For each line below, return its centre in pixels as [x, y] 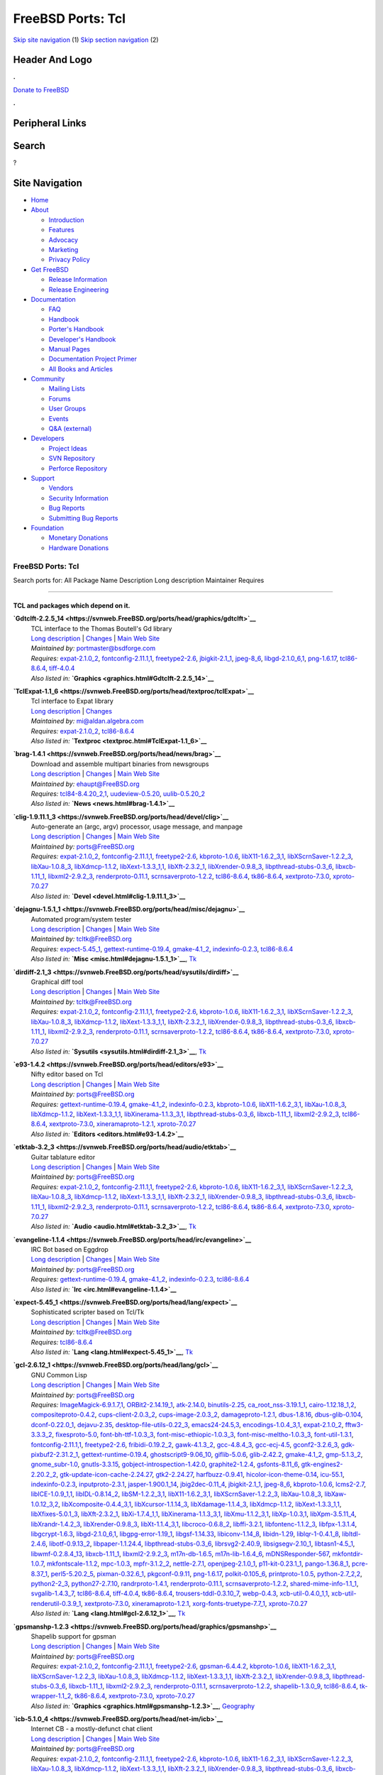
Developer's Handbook [82, 339]
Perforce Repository [78, 468]
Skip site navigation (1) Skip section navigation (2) [86, 40]
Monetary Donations [78, 538]
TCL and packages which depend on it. [72, 605]
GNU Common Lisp [59, 1375]
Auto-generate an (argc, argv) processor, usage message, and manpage [137, 826]
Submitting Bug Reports [83, 518]
